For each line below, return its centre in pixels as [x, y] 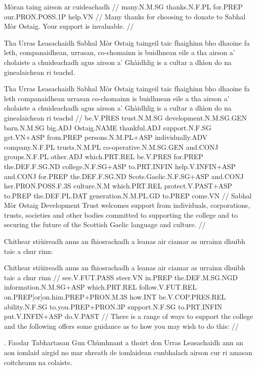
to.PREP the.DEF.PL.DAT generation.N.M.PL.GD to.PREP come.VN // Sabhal [128, 195]
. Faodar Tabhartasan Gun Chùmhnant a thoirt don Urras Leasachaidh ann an [124, 342]
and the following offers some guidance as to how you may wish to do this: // [121, 326]
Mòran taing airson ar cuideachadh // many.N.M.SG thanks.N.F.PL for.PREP [123, 6]
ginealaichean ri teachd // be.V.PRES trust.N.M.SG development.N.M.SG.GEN [126, 117]
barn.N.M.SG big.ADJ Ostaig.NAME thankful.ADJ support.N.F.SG [108, 127]
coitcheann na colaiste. [38, 362]
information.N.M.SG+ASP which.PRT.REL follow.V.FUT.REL [100, 287]
